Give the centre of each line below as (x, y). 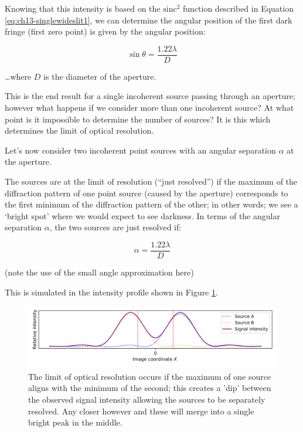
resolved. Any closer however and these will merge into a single (141, 411)
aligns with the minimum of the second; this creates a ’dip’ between (150, 388)
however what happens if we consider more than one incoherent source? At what (149, 108)
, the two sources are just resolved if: (115, 227)
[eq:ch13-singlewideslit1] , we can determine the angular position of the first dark (149, 20)
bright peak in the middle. (75, 422)
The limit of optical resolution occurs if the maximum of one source (150, 376)
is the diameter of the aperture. (100, 76)
